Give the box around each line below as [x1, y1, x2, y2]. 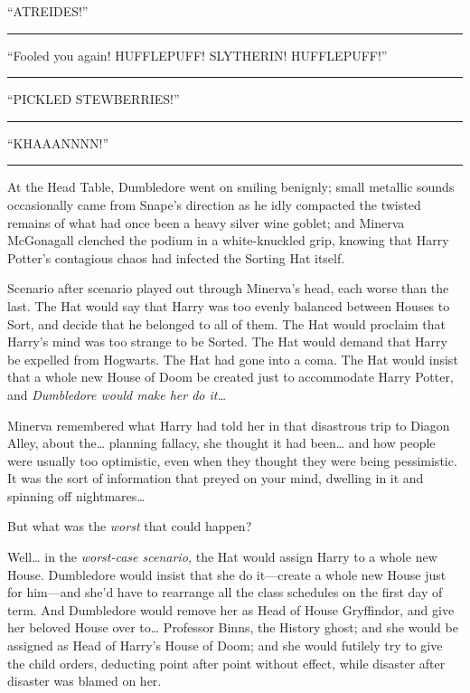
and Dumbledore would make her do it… [7, 384, 227, 403]
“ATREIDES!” [7, 2, 89, 20]
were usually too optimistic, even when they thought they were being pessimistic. [7, 451, 457, 470]
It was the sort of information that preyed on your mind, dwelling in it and [7, 469, 424, 488]
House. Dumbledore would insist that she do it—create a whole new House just [7, 565, 446, 584]
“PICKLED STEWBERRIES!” [7, 90, 180, 109]
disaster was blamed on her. [7, 671, 162, 690]
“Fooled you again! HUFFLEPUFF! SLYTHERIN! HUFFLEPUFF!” [7, 45, 388, 64]
